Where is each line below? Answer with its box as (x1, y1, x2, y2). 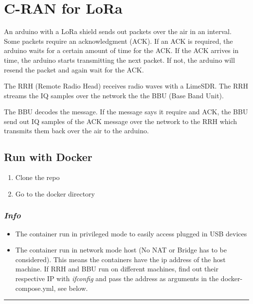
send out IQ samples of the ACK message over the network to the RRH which (4, 116, 237, 126)
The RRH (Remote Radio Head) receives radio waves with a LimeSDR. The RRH (4, 81, 248, 91)
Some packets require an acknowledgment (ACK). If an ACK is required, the (4, 36, 233, 46)
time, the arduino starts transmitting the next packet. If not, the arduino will (4, 54, 235, 65)
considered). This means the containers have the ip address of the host (15, 254, 226, 264)
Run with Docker (4, 149, 92, 164)
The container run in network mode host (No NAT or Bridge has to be (15, 245, 227, 255)
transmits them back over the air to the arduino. (4, 125, 149, 136)
